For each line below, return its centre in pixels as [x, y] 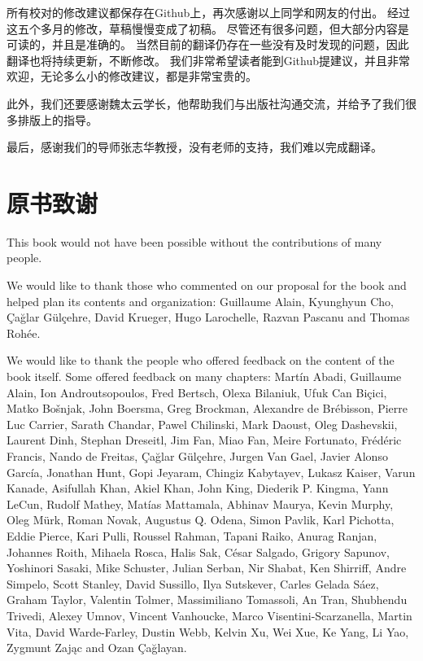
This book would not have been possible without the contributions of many [194, 241]
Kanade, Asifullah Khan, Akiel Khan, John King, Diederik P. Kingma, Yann [198, 488]
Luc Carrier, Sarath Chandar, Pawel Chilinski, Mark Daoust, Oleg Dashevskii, [202, 424]
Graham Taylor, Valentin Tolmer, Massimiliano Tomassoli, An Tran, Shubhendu [207, 600]
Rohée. [24, 333]
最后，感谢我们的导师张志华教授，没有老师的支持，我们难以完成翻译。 [194, 147]
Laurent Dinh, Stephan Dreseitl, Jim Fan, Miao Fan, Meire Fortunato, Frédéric [204, 440]
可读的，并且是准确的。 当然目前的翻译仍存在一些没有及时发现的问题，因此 [208, 44]
